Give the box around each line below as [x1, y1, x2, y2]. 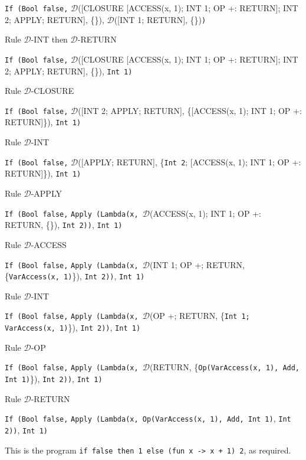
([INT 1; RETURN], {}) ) [114, 13, 206, 25]
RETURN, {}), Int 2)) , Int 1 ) [5, 218, 123, 231]
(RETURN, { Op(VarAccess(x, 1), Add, [149, 361, 300, 373]
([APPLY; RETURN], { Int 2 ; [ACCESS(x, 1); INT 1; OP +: [78, 155, 301, 168]
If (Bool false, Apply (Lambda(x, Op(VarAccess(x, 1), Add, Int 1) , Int [5, 412, 291, 425]
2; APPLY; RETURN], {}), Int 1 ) [5, 64, 133, 77]
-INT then [31, 33, 68, 45]
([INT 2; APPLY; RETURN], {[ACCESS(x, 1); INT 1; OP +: [78, 104, 302, 116]
